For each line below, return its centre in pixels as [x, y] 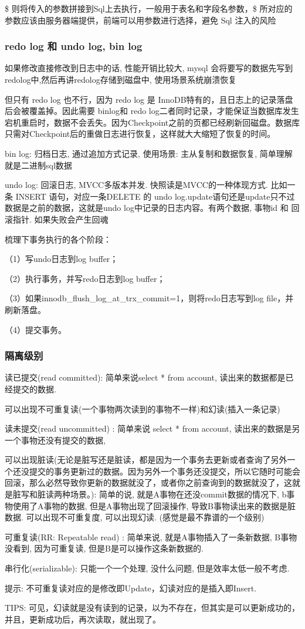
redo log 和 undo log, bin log [74, 46]
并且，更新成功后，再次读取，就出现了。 [83, 619]
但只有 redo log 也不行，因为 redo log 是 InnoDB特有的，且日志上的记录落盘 [149, 99]
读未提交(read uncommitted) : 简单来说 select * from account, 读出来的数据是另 [152, 428]
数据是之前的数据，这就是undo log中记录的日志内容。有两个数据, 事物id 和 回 [152, 208]
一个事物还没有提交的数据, [55, 440]
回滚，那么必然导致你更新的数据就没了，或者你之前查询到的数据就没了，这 [148, 482]
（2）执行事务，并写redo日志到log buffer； [85, 278]
